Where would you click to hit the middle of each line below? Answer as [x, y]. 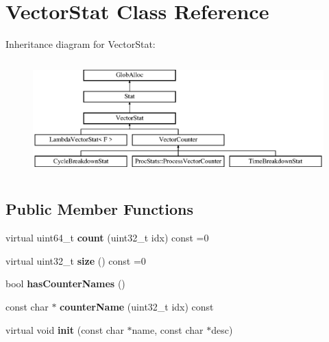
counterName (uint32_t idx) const [137, 307]
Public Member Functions [99, 209]
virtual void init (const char [65, 329]
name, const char [168, 329]
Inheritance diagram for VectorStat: [81, 44]
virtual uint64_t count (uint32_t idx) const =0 [107, 238]
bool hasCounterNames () [65, 284]
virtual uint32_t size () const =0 [76, 260]
